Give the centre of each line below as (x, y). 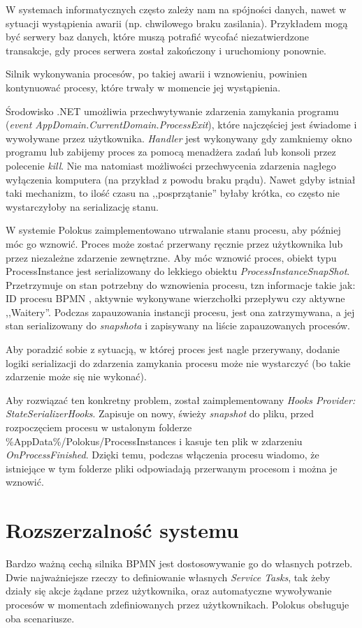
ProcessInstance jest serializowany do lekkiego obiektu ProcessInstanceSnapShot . (178, 271)
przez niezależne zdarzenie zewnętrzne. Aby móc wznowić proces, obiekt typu (171, 257)
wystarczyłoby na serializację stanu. (82, 206)
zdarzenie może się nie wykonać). (76, 376)
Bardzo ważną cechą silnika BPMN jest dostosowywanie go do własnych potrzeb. (179, 563)
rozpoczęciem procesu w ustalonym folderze (99, 427)
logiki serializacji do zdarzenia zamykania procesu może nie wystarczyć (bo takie (178, 362)
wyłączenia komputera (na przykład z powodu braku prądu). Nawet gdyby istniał (181, 179)
